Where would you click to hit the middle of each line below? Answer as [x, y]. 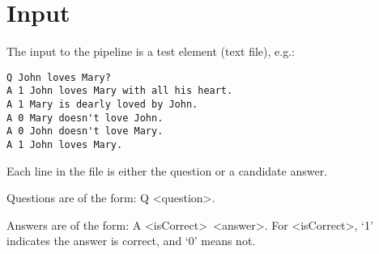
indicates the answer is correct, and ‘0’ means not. [131, 241]
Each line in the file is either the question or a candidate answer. [167, 170]
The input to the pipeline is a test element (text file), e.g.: [151, 51]
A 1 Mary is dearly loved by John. [102, 105]
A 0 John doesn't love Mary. [85, 131]
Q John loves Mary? [59, 77]
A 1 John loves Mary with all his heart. [120, 91]
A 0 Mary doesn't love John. [85, 118]
